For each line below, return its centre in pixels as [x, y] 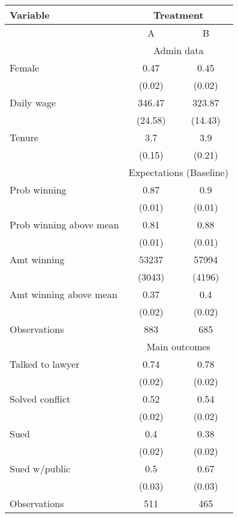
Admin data [178, 50]
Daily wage [33, 102]
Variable [30, 15]
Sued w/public [40, 468]
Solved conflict [40, 399]
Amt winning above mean [64, 294]
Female [25, 68]
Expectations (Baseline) [178, 172]
